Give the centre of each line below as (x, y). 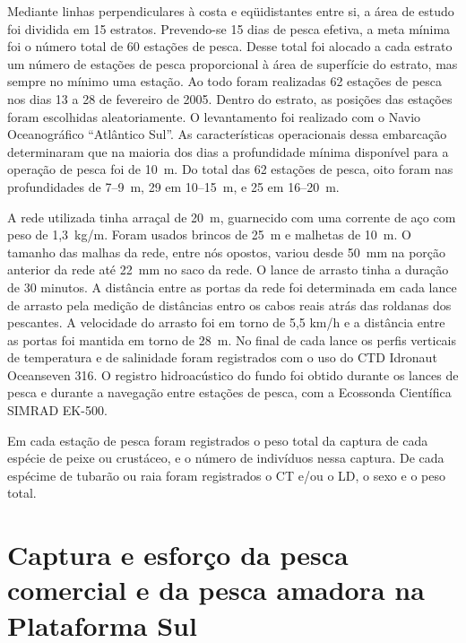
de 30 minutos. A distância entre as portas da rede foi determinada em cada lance (232, 287)
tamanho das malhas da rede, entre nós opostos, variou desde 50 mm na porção (227, 252)
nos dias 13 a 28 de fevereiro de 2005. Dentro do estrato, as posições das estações (230, 98)
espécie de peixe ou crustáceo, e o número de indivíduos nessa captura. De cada (226, 458)
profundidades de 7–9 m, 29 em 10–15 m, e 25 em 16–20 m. (173, 186)
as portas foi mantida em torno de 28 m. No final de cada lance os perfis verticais (232, 339)
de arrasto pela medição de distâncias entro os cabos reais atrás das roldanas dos (229, 304)
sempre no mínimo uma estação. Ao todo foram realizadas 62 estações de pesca (225, 81)
